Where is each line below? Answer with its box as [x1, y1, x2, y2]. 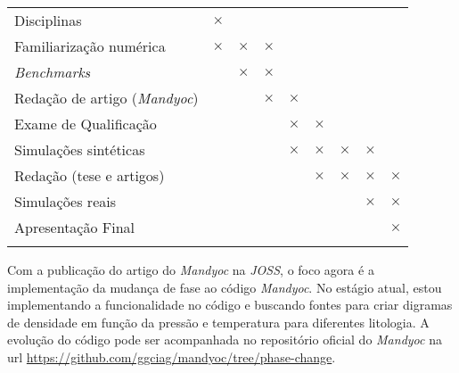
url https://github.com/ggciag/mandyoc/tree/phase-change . [7, 347, 336, 366]
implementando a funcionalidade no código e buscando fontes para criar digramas [7, 295, 453, 314]
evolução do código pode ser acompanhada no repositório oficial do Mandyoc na [7, 330, 442, 349]
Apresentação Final [14, 217, 135, 237]
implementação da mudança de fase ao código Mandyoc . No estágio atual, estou [7, 278, 442, 296]
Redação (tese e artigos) [14, 165, 165, 186]
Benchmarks [14, 62, 91, 82]
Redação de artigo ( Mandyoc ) [14, 87, 199, 108]
